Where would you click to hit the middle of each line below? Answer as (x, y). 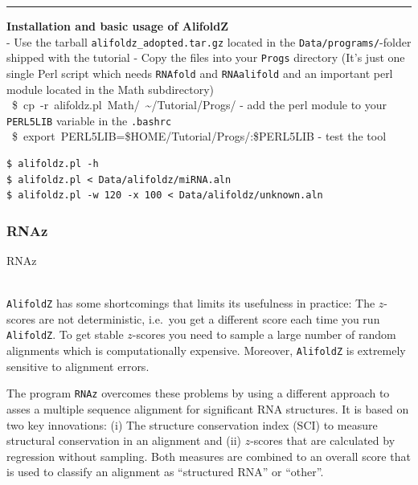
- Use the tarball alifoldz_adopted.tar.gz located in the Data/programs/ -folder (209, 41)
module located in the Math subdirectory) (111, 89)
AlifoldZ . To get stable (65, 334)
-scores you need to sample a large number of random (264, 334)
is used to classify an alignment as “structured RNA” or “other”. (165, 472)
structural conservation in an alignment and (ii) (124, 440)
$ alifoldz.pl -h (53, 164)
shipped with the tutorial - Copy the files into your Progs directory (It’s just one (206, 57)
